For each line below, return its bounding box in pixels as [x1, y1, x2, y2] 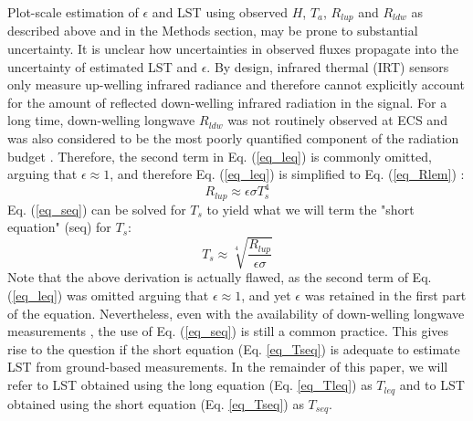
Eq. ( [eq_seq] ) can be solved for [7, 199, 186, 218]
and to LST [399, 375, 465, 395]
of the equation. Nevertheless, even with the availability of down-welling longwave [7, 303, 465, 322]
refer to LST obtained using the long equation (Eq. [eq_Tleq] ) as [7, 375, 373, 395]
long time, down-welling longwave [7, 111, 195, 130]
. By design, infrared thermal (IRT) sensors [206, 57, 449, 76]
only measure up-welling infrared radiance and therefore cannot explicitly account [7, 75, 465, 94]
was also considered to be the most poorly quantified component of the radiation [7, 129, 459, 148]
